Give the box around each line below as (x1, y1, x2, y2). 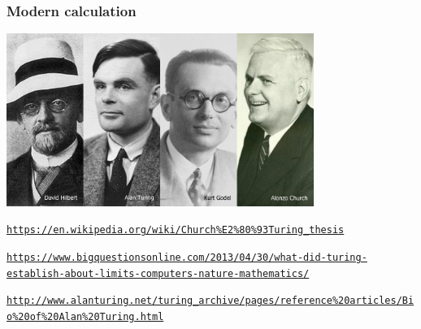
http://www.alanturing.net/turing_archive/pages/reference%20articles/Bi (7, 295, 414, 307)
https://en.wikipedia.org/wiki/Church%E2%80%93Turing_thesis (7, 224, 345, 236)
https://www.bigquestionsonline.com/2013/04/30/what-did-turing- (7, 252, 367, 264)
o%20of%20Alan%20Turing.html (7, 311, 164, 323)
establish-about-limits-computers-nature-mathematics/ (7, 267, 310, 279)
